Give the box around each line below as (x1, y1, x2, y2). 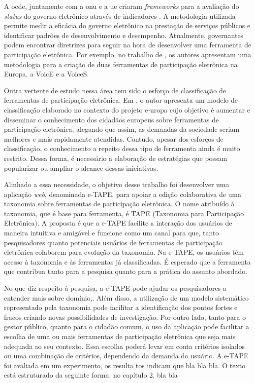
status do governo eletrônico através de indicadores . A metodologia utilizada (4, 10, 236, 21)
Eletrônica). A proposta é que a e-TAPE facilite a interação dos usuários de (4, 218, 232, 228)
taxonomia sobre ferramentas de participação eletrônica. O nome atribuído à (4, 198, 235, 209)
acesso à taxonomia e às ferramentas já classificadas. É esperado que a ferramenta (4, 256, 251, 267)
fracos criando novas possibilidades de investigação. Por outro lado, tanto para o (4, 311, 246, 322)
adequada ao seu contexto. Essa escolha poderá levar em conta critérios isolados (4, 341, 245, 351)
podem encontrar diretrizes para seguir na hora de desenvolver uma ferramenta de (4, 39, 252, 50)
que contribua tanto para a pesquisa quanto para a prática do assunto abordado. (4, 266, 248, 276)
